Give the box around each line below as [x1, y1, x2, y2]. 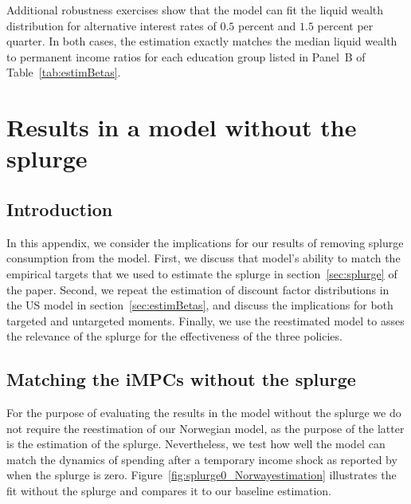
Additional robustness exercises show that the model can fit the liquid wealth [6, 2, 384, 18]
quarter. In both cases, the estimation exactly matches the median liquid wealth [6, 33, 397, 49]
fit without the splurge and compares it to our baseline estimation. [6, 482, 331, 499]
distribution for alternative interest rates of [6, 17, 217, 33]
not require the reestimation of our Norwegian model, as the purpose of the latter [6, 419, 405, 436]
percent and [237, 17, 296, 33]
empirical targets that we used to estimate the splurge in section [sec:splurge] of [6, 265, 397, 282]
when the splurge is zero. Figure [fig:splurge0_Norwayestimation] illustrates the [6, 467, 397, 483]
